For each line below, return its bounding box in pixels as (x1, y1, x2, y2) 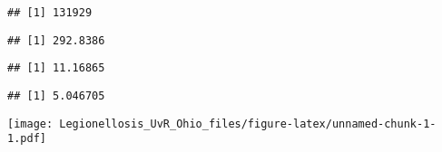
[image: (7, 117, 54, 130)
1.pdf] (7, 132, 46, 146)
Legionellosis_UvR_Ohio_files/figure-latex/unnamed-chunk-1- (59, 117, 437, 130)
